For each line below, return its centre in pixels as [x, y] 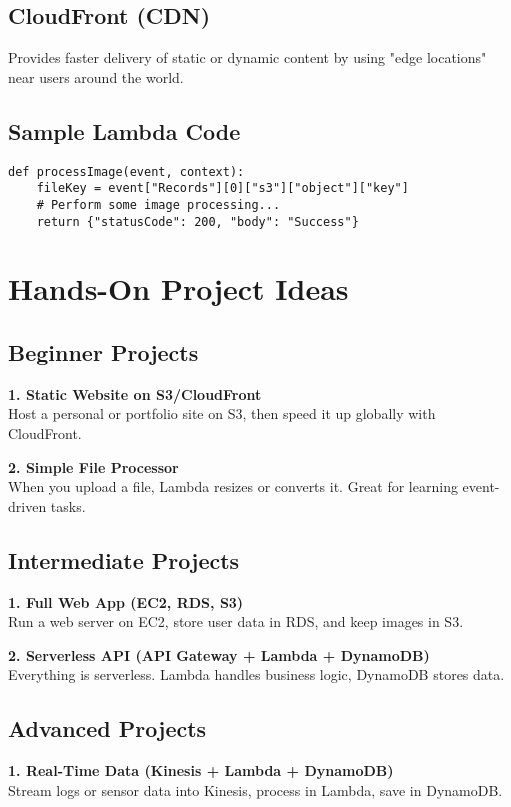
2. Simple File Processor [93, 466]
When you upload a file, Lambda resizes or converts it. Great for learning [233, 486]
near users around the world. [96, 76]
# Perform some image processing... [158, 204]
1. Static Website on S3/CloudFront [135, 393]
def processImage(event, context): [126, 171]
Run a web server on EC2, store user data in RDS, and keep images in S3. [236, 621]
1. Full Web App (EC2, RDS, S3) [126, 601]
